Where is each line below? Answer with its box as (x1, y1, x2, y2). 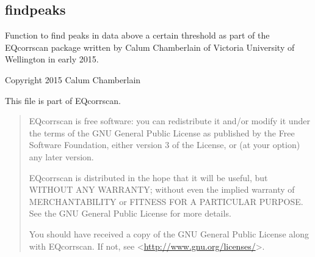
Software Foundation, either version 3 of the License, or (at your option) (29, 138, 300, 151)
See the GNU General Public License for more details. (29, 207, 231, 220)
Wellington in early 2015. (5, 53, 99, 65)
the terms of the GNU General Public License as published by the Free (29, 126, 295, 139)
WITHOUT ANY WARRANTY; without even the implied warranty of (29, 183, 295, 196)
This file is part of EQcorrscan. (5, 94, 121, 106)
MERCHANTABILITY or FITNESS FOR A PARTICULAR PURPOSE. (29, 195, 303, 207)
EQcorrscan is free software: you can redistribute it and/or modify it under (29, 114, 310, 127)
